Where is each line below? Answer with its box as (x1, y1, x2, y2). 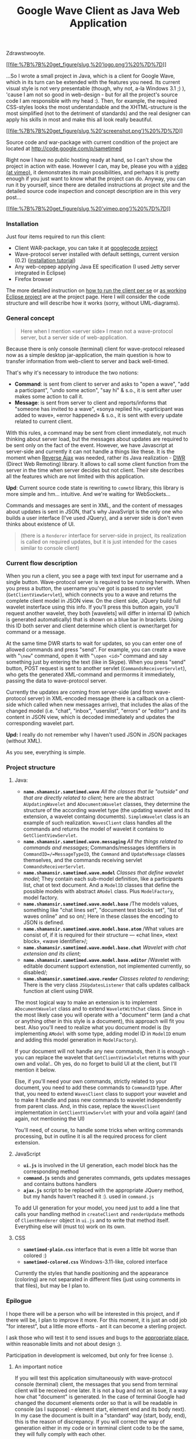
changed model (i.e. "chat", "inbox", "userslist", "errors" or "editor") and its (6, 707, 187, 714)
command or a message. (6, 629, 66, 636)
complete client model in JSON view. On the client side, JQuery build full (6, 597, 181, 604)
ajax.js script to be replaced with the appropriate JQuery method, (23, 1187, 184, 1194)
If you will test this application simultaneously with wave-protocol (14, 1374, 173, 1381)
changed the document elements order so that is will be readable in (14, 1399, 177, 1406)
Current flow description (6, 559, 78, 567)
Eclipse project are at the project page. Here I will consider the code (6, 293, 170, 300)
